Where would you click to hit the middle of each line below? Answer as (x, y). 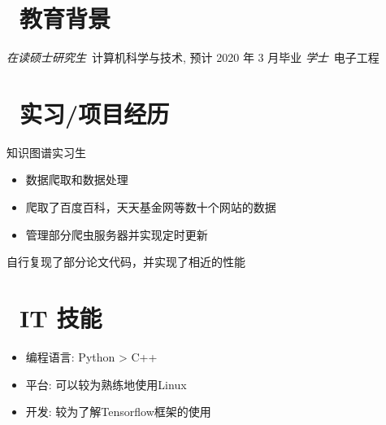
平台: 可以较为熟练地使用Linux (106, 384)
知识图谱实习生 (46, 152)
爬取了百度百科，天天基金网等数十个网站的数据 (151, 207)
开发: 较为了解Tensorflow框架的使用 (118, 412)
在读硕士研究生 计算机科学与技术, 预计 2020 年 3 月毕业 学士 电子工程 (193, 57)
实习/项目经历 (95, 113)
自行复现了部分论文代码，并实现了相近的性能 (126, 262)
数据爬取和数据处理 (77, 180)
